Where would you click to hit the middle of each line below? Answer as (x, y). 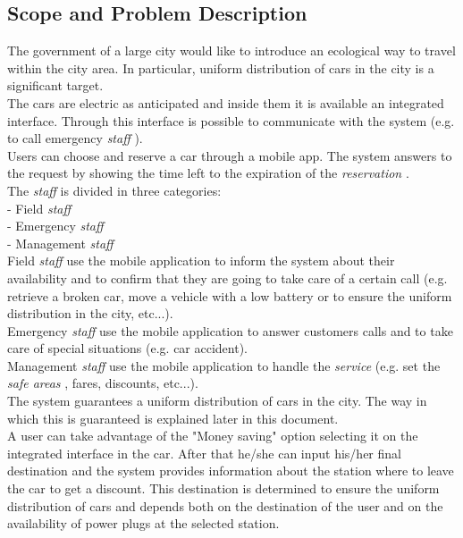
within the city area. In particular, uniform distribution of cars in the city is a (221, 67)
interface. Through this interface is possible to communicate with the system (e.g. (231, 120)
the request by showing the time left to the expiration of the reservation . (208, 173)
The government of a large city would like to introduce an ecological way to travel (231, 50)
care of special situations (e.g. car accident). (128, 348)
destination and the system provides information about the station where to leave (231, 471)
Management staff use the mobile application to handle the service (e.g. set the (224, 365)
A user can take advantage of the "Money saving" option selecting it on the (213, 436)
